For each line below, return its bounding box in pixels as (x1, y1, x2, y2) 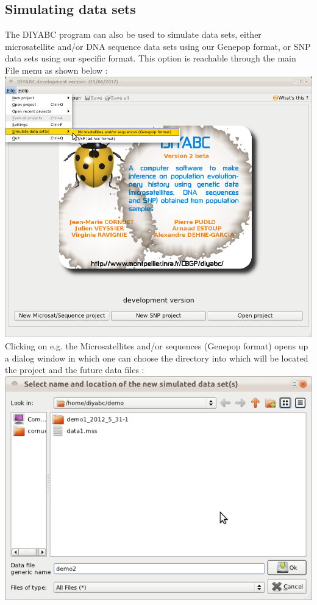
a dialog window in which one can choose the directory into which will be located (5, 351, 308, 364)
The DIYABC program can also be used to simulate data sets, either (5, 28, 262, 41)
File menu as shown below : (5, 63, 108, 76)
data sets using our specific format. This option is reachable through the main (5, 52, 296, 65)
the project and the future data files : (5, 363, 144, 376)
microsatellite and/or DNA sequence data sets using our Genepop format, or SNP (5, 40, 311, 52)
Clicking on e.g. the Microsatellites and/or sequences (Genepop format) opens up (5, 340, 308, 352)
